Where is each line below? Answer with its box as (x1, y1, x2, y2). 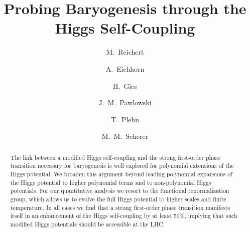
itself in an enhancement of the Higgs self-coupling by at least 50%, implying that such (10, 211, 237, 220)
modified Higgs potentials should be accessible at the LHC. (10, 219, 165, 228)
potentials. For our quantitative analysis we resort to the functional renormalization (10, 186, 229, 195)
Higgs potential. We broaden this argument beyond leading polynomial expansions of (10, 169, 232, 178)
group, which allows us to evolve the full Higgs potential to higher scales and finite (10, 194, 226, 203)
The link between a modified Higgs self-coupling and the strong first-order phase (10, 153, 221, 161)
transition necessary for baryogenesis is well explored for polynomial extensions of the (10, 161, 234, 170)
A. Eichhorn (105, 63, 145, 74)
